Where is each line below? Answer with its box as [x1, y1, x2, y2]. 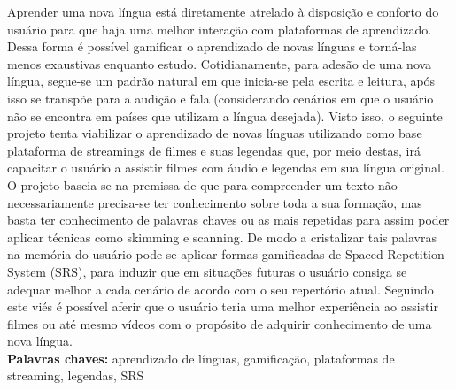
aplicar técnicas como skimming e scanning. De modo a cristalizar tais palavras [7, 227, 437, 246]
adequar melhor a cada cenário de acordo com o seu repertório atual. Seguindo [7, 279, 434, 298]
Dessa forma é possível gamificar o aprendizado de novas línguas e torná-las [7, 37, 417, 56]
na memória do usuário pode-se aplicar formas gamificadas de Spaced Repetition [7, 245, 444, 264]
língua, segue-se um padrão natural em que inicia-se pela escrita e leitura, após [7, 72, 436, 90]
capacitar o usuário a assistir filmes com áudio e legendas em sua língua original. [7, 158, 444, 177]
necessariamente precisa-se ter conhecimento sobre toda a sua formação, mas [7, 193, 422, 211]
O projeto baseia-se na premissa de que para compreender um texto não [7, 175, 398, 194]
